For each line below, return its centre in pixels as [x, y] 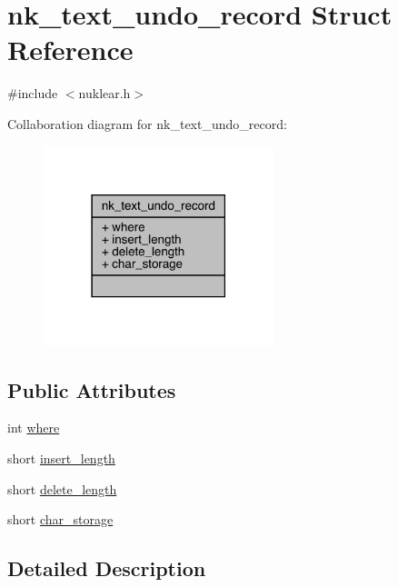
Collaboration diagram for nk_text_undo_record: [147, 123]
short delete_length [62, 488]
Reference [70, 50]
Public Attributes [92, 389]
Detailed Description [107, 568]
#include [33, 93]
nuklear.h [104, 93]
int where [34, 428]
